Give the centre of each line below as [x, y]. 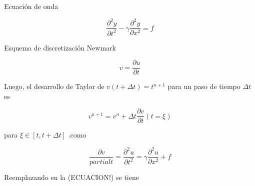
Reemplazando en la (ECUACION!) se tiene [71, 177]
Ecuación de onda [31, 6]
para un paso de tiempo [204, 86]
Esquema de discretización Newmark [60, 47]
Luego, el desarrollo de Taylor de [54, 86]
